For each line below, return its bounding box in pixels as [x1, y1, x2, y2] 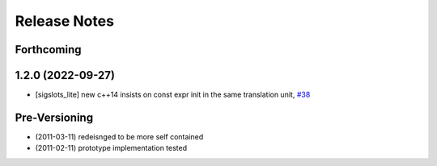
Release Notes [15, 12, 115, 30]
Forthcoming [15, 43, 82, 56]
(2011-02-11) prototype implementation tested [35, 143, 188, 153]
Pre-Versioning [15, 110, 93, 124]
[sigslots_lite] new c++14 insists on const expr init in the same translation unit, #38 [35, 89, 311, 100]
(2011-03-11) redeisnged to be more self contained [35, 131, 204, 141]
